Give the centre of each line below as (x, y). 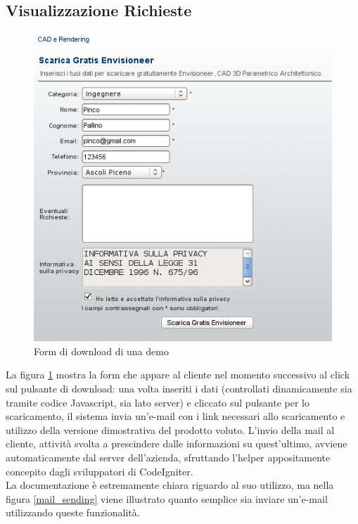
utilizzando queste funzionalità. (73, 512)
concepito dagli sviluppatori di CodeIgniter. (100, 471)
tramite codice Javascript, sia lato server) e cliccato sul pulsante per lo (158, 402)
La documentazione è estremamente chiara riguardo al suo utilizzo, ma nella (170, 485)
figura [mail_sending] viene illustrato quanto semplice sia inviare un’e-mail (167, 498)
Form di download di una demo (101, 351)
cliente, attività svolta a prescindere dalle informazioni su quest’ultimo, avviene (177, 443)
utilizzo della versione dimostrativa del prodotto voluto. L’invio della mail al (170, 429)
